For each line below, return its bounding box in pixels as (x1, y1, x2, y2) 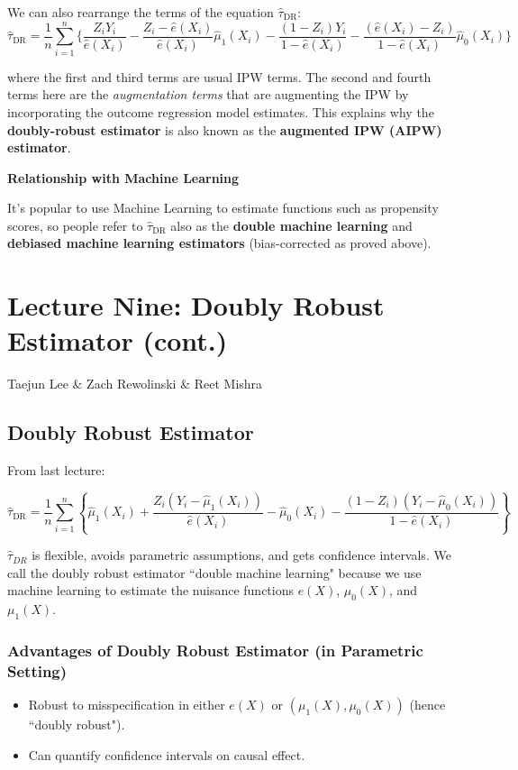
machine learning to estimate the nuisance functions (7, 581, 294, 600)
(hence (409, 695, 446, 714)
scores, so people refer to (7, 215, 143, 234)
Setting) (7, 659, 68, 682)
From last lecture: (7, 461, 105, 480)
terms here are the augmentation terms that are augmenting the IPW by (7, 85, 409, 104)
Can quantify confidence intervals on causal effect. (28, 745, 305, 764)
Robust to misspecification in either (28, 695, 225, 714)
